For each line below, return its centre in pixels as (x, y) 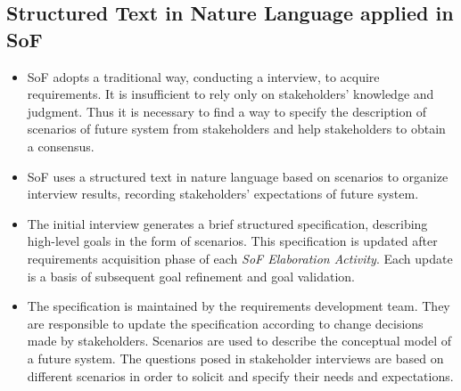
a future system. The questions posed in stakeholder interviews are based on (235, 358)
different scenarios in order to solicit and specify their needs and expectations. (240, 375)
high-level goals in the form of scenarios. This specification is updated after (232, 241)
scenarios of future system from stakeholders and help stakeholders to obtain (236, 129)
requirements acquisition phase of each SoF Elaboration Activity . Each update (240, 258)
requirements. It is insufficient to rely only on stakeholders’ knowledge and (230, 94)
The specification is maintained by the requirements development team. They (239, 306)
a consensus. (61, 146)
